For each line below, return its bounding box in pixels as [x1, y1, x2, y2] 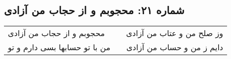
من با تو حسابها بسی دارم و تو [8, 41, 111, 53]
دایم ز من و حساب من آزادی [126, 41, 223, 53]
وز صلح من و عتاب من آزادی [126, 27, 223, 39]
